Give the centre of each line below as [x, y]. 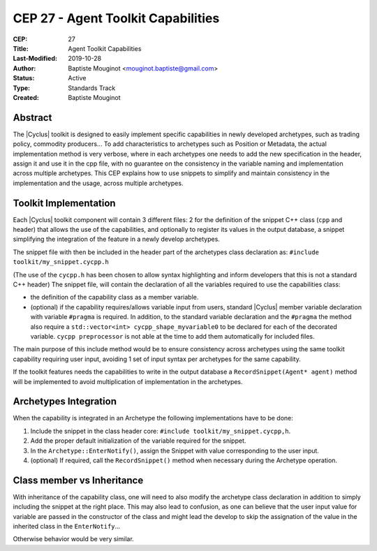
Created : [26, 97]
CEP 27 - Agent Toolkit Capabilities [116, 18]
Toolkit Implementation [64, 203]
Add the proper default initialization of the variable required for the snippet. [138, 441]
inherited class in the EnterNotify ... [67, 527]
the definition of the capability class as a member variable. [114, 297]
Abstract [32, 118]
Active [77, 78]
